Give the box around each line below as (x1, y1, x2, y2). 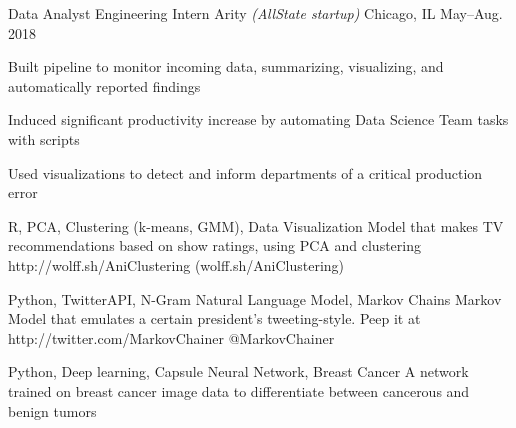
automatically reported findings (8, 75, 201, 96)
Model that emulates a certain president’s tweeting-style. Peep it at (8, 308, 421, 329)
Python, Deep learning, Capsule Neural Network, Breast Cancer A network (8, 361, 469, 382)
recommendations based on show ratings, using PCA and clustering (8, 235, 421, 256)
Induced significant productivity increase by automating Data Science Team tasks (8, 109, 509, 130)
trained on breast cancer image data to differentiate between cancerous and (8, 380, 470, 401)
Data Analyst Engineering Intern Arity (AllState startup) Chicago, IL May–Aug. (8, 3, 503, 23)
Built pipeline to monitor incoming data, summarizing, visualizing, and (8, 56, 444, 77)
